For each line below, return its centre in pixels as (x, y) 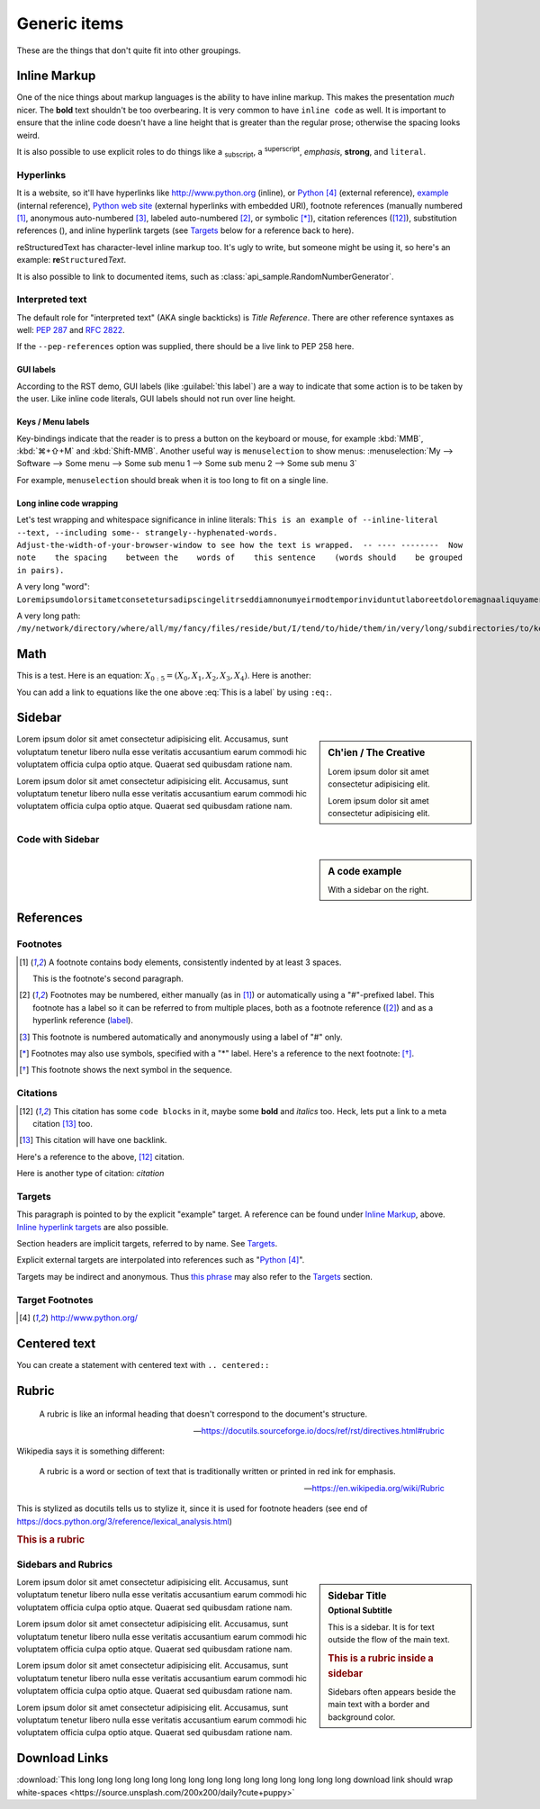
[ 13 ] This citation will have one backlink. (93, 1140)
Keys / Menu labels (53, 422)
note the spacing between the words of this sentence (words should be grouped (240, 558)
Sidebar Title (357, 1596)
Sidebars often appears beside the (392, 1692)
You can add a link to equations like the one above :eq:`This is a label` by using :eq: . (174, 692)
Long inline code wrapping (67, 503)
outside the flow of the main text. (389, 1640)
